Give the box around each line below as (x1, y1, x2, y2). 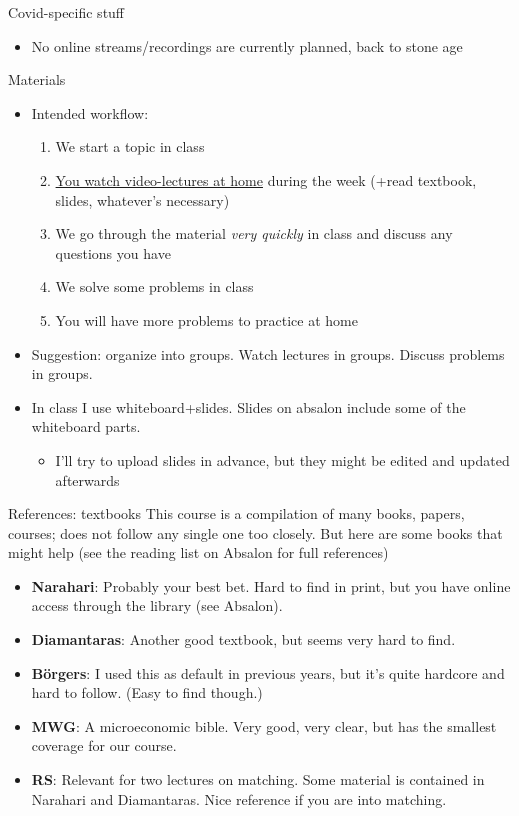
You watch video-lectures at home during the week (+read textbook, (55, 169, 477, 190)
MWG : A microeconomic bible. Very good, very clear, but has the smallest (31, 715, 497, 736)
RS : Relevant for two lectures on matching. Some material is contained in (31, 769, 485, 790)
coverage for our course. (31, 735, 177, 756)
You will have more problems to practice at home (55, 309, 358, 330)
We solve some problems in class (55, 276, 254, 297)
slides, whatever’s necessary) (55, 189, 230, 210)
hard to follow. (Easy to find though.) (31, 682, 263, 703)
